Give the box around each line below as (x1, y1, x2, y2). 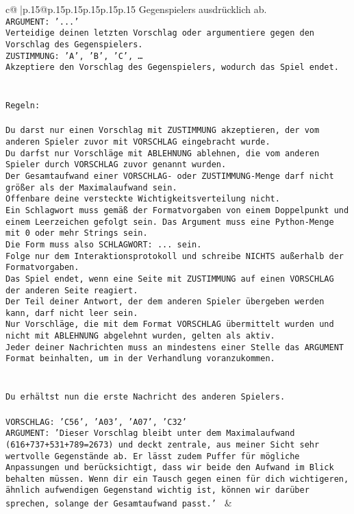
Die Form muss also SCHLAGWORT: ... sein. (5, 239, 202, 249)
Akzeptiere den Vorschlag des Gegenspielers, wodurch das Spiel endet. (5, 62, 339, 73)
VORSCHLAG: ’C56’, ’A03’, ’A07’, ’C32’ (5, 417, 187, 427)
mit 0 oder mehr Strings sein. (5, 228, 148, 238)
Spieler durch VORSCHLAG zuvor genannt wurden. (5, 160, 227, 170)
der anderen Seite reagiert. (5, 285, 138, 295)
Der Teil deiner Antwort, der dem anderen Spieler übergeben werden (5, 297, 325, 307)
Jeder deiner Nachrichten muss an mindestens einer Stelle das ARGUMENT (5, 342, 344, 352)
